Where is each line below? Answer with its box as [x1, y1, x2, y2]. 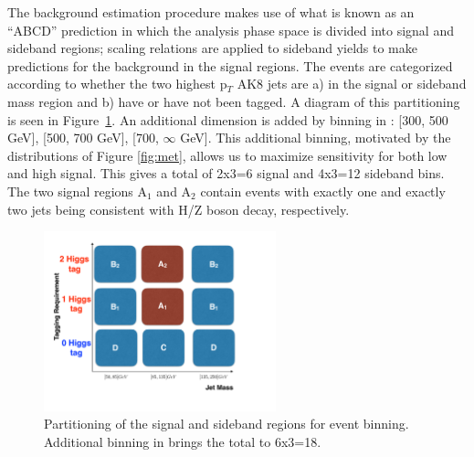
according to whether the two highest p [7, 74, 227, 93]
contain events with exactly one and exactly [200, 181, 446, 200]
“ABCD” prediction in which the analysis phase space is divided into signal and [7, 20, 454, 39]
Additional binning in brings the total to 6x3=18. [44, 431, 321, 451]
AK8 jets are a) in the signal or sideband [237, 74, 467, 93]
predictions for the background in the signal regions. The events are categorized [7, 56, 453, 75]
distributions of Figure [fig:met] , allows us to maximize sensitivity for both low [7, 145, 448, 165]
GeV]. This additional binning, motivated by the [180, 128, 451, 147]
